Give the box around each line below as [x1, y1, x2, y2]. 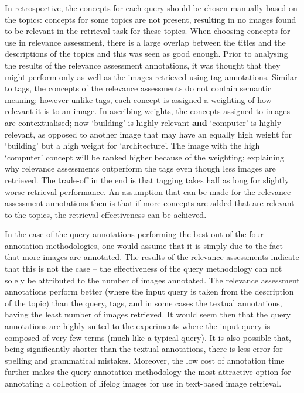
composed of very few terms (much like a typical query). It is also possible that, [5, 331, 291, 343]
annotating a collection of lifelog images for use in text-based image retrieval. [5, 377, 282, 389]
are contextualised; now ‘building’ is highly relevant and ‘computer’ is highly [5, 116, 282, 128]
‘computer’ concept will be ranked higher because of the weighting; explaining [5, 151, 284, 163]
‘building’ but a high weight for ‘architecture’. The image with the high [5, 139, 260, 152]
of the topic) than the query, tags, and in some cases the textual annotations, [5, 296, 282, 309]
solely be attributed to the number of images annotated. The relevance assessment [5, 274, 300, 286]
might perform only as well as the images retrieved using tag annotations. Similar [5, 70, 298, 83]
